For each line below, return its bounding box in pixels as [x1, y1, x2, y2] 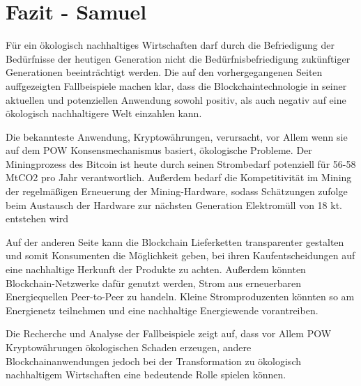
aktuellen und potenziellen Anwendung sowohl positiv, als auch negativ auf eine [6, 92, 346, 107]
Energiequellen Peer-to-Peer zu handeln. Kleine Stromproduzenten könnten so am [6, 289, 355, 304]
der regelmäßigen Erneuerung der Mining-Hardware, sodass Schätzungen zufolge [6, 184, 348, 199]
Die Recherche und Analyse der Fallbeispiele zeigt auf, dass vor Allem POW [6, 326, 332, 341]
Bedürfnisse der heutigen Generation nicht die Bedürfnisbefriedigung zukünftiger [6, 51, 351, 65]
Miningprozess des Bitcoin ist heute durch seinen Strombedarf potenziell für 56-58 [6, 156, 356, 171]
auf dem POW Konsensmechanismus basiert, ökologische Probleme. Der [6, 143, 312, 157]
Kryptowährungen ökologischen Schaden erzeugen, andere [6, 340, 252, 354]
